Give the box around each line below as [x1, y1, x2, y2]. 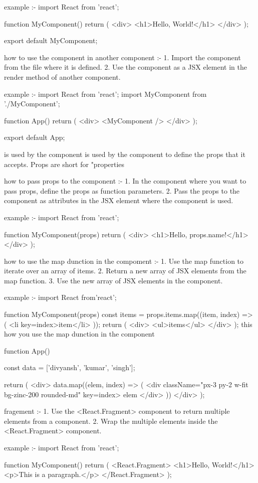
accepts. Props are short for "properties [4, 158, 125, 169]
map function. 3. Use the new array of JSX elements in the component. [4, 275, 223, 285]
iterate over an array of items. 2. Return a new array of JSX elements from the [4, 265, 246, 276]
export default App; [4, 132, 65, 142]
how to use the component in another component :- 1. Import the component [4, 52, 241, 62]
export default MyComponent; [4, 35, 98, 46]
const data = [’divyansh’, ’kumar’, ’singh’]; [4, 362, 135, 373]
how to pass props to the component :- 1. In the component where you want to [4, 176, 246, 186]
